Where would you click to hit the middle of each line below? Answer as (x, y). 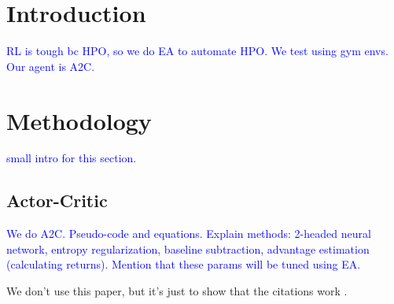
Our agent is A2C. (51, 66)
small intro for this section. (72, 158)
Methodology (79, 120)
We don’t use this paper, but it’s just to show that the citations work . (177, 291)
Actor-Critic (57, 200)
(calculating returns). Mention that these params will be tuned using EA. (184, 264)
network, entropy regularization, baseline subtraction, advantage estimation (188, 248)
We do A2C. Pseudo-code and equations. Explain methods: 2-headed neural (189, 234)
